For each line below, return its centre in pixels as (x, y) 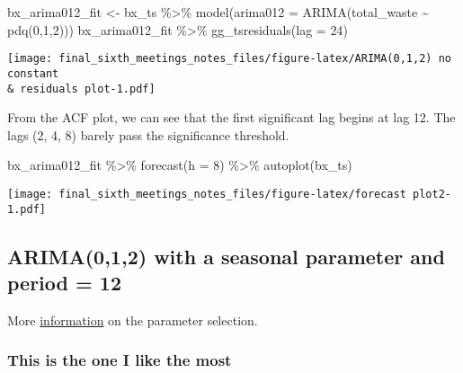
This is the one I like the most (120, 360)
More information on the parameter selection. (133, 320)
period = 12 (64, 283)
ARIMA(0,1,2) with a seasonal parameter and (226, 256)
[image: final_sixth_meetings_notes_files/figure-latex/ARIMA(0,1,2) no (229, 59)
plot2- (432, 194)
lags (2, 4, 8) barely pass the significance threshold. (148, 134)
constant (33, 73)
